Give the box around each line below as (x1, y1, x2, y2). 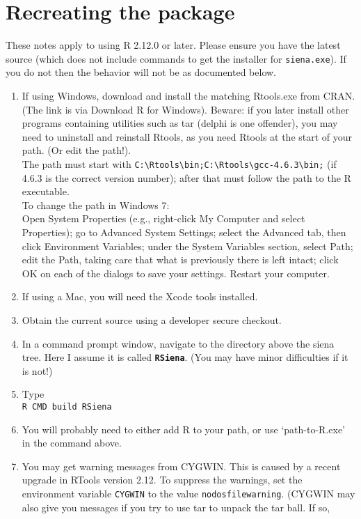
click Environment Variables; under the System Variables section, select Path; (22, 238, 353, 253)
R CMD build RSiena (22, 401, 112, 412)
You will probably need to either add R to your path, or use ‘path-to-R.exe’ (22, 421, 346, 436)
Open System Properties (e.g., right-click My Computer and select (22, 211, 305, 226)
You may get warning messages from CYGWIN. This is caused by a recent (22, 458, 341, 473)
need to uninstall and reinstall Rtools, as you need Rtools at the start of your (22, 129, 353, 144)
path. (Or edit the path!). (22, 143, 131, 157)
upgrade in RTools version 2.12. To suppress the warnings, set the (22, 472, 303, 487)
